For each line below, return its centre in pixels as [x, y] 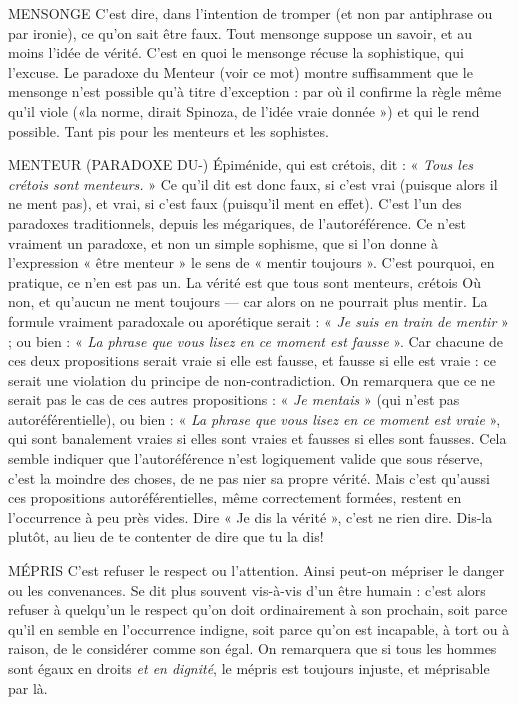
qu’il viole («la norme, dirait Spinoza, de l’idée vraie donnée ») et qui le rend [244, 110]
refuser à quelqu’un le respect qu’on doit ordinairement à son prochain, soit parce [258, 609]
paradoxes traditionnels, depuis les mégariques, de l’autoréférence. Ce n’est [237, 222]
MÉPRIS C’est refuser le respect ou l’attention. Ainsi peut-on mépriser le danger [256, 570]
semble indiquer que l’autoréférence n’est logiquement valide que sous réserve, [245, 458]
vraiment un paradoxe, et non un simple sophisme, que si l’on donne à [223, 242]
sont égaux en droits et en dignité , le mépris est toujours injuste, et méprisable [249, 668]
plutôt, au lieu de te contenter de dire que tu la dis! [166, 536]
